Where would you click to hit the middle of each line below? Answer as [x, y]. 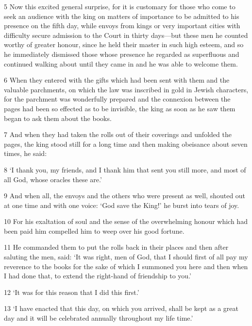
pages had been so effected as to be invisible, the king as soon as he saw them [120, 108]
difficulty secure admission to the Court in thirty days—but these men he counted [126, 35]
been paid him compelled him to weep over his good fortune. [94, 231]
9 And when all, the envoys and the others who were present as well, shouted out [125, 196]
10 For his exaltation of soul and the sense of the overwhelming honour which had [126, 221]
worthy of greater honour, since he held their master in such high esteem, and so [124, 44]
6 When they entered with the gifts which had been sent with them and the [117, 80]
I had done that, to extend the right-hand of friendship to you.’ [98, 276]
